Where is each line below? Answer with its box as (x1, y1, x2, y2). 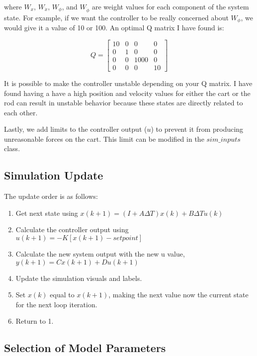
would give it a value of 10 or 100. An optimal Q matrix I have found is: (4, 22, 224, 33)
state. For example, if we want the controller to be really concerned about (4, 12, 229, 22)
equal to (50, 289, 75, 300)
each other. (4, 107, 38, 117)
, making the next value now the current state (108, 289, 249, 300)
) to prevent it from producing (151, 124, 244, 134)
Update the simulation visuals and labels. (15, 272, 142, 283)
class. (4, 143, 20, 154)
